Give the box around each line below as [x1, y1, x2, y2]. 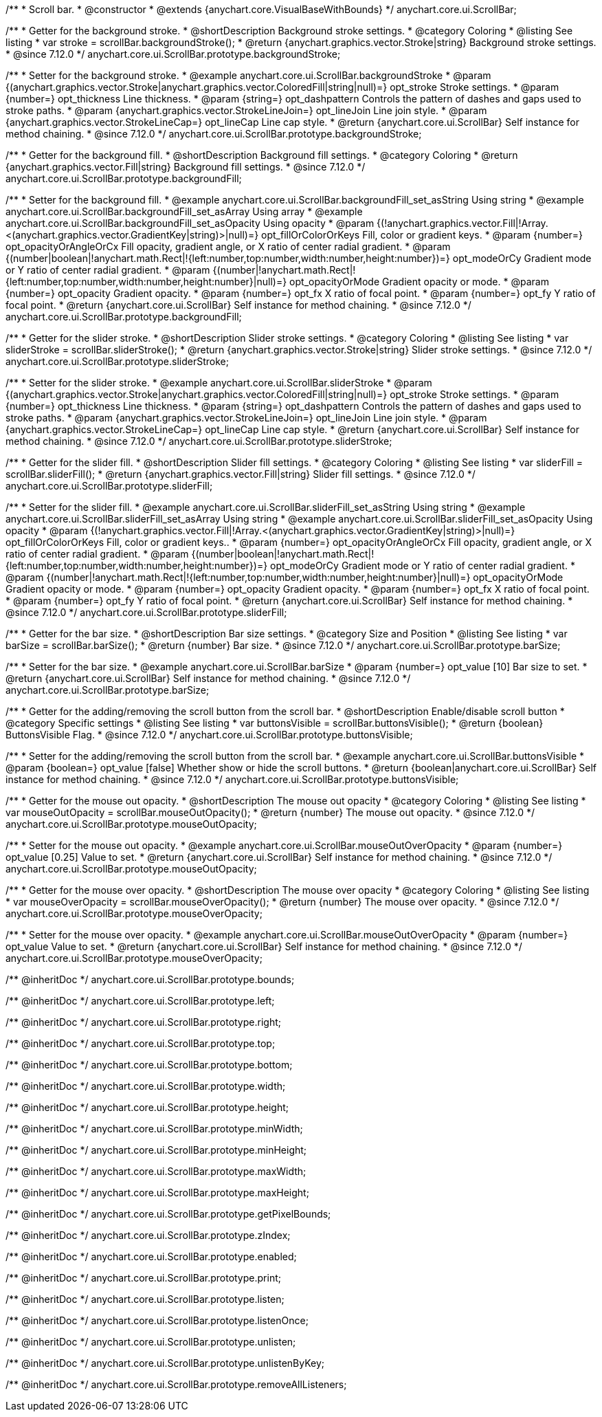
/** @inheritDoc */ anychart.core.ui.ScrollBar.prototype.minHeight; [5, 1144, 307, 1156]
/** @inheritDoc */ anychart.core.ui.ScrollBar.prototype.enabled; [5, 1251, 297, 1262]
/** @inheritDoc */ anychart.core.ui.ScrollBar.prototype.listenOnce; [5, 1315, 309, 1326]
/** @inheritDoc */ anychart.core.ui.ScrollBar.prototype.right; [5, 1016, 281, 1028]
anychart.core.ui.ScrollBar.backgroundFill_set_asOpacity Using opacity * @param [5, 217, 375, 229]
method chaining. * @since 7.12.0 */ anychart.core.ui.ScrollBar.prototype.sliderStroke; [5, 435, 392, 447]
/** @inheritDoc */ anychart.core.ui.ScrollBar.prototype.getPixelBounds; [5, 1208, 331, 1220]
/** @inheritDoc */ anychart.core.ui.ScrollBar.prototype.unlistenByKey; [5, 1357, 325, 1369]
